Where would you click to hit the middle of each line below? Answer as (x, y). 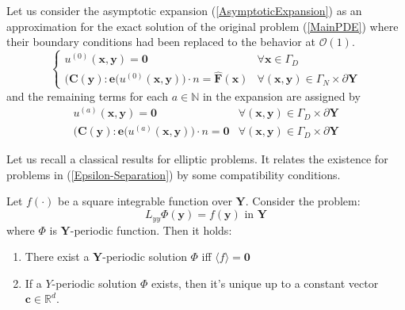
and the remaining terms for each (87, 96)
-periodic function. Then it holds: (151, 230)
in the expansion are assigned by (281, 96)
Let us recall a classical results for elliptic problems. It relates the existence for (197, 159)
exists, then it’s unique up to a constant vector (265, 283)
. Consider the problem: (303, 201)
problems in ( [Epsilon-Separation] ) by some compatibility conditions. (174, 174)
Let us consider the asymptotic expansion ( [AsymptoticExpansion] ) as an (184, 10)
